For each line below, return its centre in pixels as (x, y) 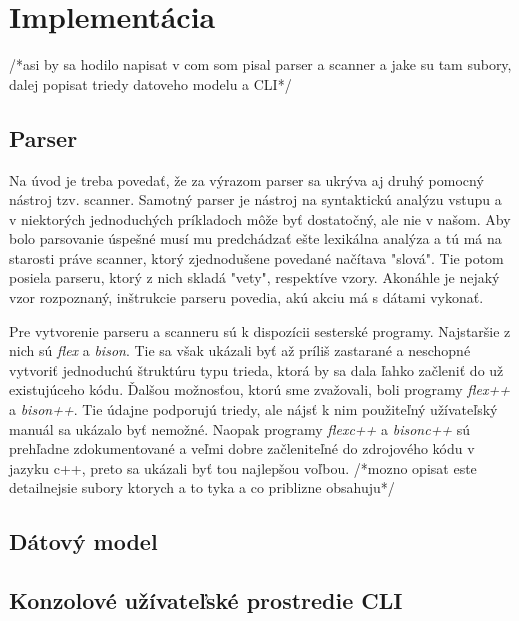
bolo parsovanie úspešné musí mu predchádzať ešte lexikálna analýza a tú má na (255, 238)
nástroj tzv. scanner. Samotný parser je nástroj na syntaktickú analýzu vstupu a (255, 199)
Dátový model (83, 541)
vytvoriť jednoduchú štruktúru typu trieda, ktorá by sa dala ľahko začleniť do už (256, 369)
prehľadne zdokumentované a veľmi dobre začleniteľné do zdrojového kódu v (242, 448)
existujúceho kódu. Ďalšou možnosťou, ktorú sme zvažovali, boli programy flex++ (260, 389)
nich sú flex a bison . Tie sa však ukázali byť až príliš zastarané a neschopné (240, 350)
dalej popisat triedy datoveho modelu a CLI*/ (150, 83)
